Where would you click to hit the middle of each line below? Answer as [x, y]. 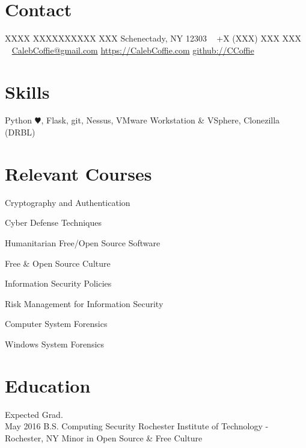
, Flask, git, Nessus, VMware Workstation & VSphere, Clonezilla [161, 120]
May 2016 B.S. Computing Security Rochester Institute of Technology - [137, 426]
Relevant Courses [78, 173]
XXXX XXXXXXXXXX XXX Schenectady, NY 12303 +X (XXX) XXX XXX [153, 38]
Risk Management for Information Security [84, 303]
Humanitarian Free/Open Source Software [83, 242]
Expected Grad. [34, 414]
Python [18, 120]
